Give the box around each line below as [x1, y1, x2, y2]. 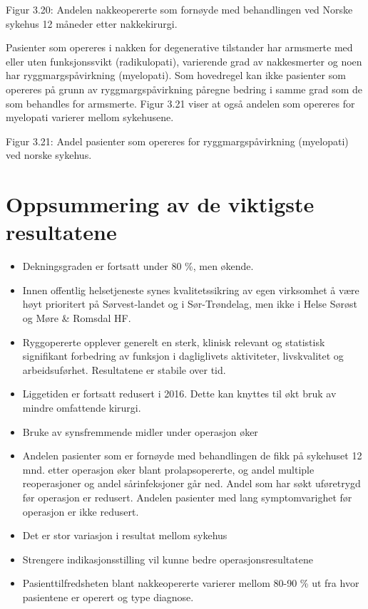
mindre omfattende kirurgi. [22, 400, 141, 415]
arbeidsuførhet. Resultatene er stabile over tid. [22, 362, 226, 377]
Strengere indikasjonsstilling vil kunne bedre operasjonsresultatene [22, 551, 313, 566]
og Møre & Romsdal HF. [22, 311, 131, 326]
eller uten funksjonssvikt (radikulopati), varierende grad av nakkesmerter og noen [6, 53, 362, 68]
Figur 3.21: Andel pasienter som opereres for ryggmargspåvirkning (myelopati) [6, 133, 349, 148]
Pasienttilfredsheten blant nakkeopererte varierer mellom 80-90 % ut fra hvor [22, 576, 359, 590]
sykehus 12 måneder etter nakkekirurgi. [6, 16, 178, 31]
